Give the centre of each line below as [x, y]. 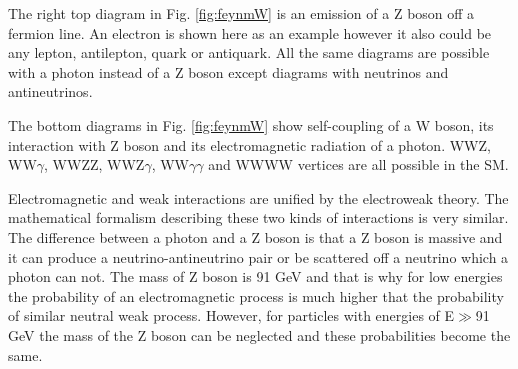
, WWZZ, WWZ [94, 164]
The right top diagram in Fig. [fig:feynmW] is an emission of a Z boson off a [241, 13]
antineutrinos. [50, 91]
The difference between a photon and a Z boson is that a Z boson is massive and [255, 236]
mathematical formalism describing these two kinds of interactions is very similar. [258, 217]
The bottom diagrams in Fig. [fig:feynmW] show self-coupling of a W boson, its [251, 124]
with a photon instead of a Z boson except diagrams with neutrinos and [228, 71]
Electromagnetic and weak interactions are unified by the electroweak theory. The [258, 197]
